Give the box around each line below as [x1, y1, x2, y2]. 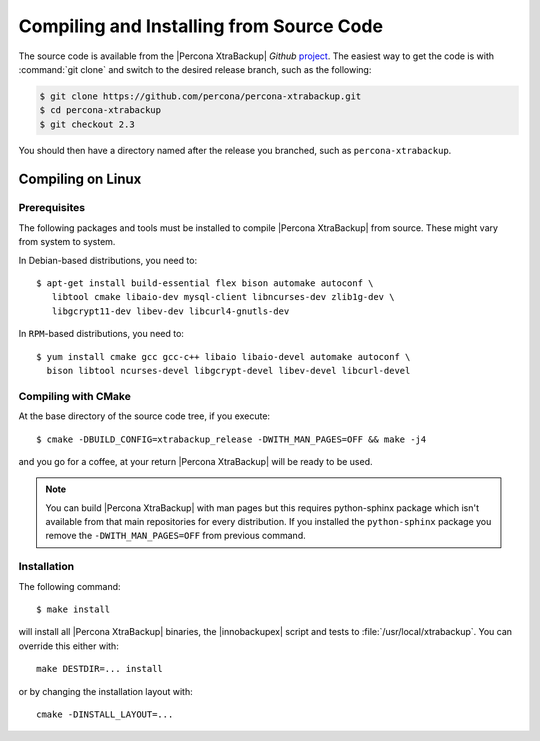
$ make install [36, 603, 111, 615]
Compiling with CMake [18, 389, 132, 403]
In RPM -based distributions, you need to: [18, 328, 185, 340]
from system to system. [18, 236, 116, 248]
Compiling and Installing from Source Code [18, 15, 384, 37]
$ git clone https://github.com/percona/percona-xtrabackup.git [39, 90, 362, 102]
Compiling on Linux [18, 170, 142, 187]
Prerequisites [18, 201, 85, 215]
